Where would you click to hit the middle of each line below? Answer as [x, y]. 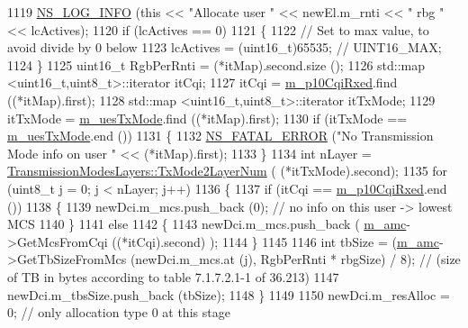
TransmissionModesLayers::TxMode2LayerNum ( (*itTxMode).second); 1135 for [228, 171]
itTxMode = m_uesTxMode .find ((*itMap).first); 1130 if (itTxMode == [207, 118]
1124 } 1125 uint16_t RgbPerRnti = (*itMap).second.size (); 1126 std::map [216, 64]
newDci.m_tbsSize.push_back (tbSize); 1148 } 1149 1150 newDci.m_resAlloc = [229, 294]
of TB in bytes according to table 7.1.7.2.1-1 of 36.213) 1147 [173, 276]
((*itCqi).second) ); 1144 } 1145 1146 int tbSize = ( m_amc [275, 241]
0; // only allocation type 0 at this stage [119, 312]
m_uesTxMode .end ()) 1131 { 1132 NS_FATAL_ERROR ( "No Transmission [220, 136]
